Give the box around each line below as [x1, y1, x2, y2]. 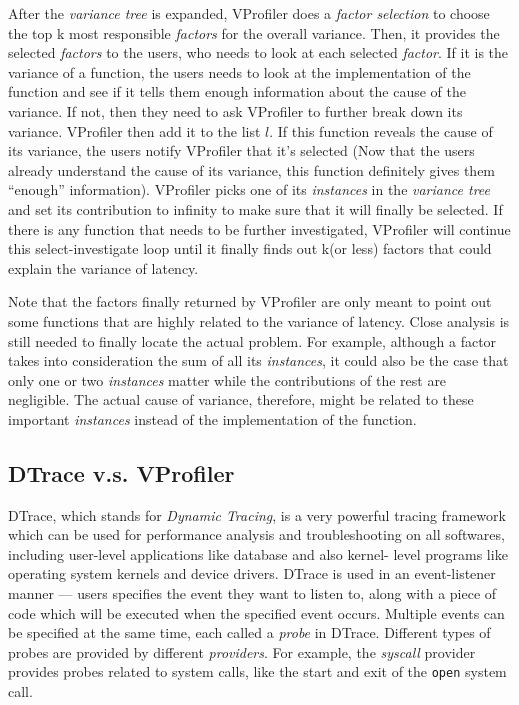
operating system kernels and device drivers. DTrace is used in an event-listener [8, 563, 496, 584]
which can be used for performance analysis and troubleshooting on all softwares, [8, 524, 505, 545]
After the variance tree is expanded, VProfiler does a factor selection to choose [8, 3, 490, 23]
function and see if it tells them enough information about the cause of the [8, 81, 467, 102]
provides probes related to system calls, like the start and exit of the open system [8, 661, 507, 682]
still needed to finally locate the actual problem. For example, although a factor [8, 330, 497, 351]
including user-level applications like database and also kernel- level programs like [8, 543, 508, 564]
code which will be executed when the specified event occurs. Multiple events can [8, 602, 505, 623]
